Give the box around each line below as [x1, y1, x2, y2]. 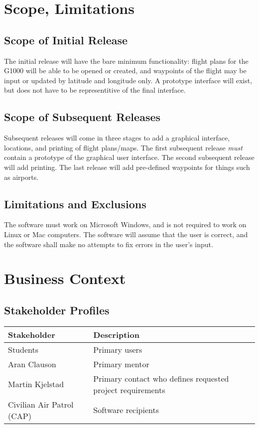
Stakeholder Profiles [4, 302, 110, 317]
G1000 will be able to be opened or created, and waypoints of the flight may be [4, 65, 247, 76]
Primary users [93, 343, 142, 355]
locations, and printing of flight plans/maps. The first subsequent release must [4, 142, 243, 152]
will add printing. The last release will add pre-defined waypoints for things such [4, 161, 250, 172]
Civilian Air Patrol [8, 398, 74, 410]
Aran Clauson [8, 358, 56, 370]
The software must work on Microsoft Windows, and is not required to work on [4, 219, 247, 230]
